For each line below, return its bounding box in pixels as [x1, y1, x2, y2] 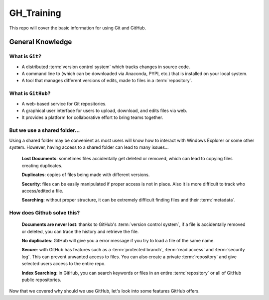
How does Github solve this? [9, 209, 80, 216]
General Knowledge [9, 38, 72, 46]
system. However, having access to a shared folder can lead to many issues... [9, 144, 169, 150]
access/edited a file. [21, 188, 64, 194]
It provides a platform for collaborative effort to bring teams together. [21, 114, 163, 120]
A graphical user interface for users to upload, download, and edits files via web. [21, 107, 188, 114]
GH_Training [9, 7, 62, 18]
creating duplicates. [21, 162, 63, 169]
